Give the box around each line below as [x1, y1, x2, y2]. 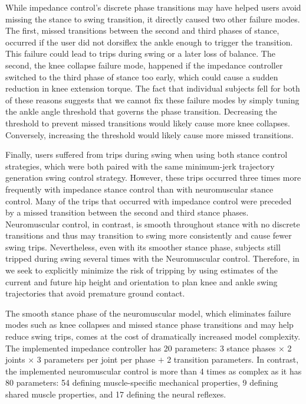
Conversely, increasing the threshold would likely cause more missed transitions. [5, 128, 294, 141]
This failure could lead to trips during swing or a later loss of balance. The [5, 47, 275, 60]
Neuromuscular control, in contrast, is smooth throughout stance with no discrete [5, 217, 300, 230]
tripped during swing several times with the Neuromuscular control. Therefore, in [5, 252, 300, 265]
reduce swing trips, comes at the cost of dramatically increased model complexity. [5, 330, 301, 343]
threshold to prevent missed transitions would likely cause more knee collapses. [5, 116, 290, 129]
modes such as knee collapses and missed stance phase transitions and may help [5, 318, 294, 331]
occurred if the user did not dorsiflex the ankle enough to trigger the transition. [5, 35, 293, 48]
